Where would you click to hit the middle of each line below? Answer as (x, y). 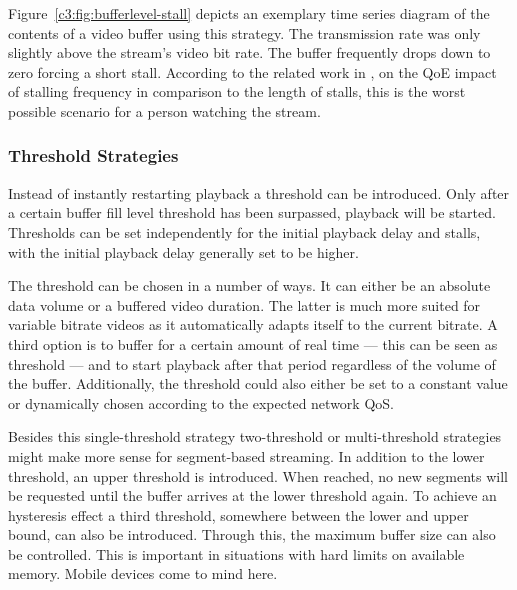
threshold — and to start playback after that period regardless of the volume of (252, 363)
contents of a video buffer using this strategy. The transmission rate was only (244, 32)
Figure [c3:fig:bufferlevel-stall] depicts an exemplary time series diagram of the (249, 13)
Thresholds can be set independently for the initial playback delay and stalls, (244, 231)
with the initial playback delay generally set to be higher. (183, 251)
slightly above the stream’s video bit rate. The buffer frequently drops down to (249, 52)
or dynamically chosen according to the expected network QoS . (201, 402)
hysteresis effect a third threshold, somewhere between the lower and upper (238, 514)
